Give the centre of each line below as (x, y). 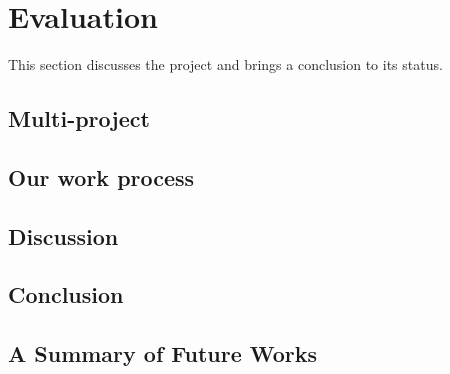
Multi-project (79, 118)
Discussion (63, 235)
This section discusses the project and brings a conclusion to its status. (225, 64)
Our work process (101, 176)
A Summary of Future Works (163, 353)
